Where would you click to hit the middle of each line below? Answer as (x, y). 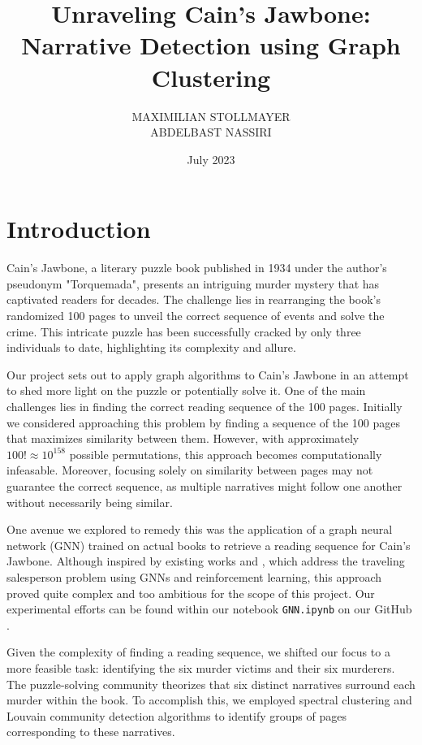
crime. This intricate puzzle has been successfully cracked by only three (184, 331)
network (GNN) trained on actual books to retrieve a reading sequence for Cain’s (209, 545)
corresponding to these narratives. (91, 732)
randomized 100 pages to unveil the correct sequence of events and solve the (196, 315)
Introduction (79, 229)
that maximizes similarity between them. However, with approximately (183, 438)
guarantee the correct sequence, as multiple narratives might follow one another (205, 485)
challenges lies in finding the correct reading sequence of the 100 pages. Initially (205, 406)
